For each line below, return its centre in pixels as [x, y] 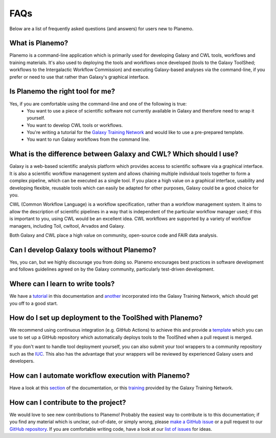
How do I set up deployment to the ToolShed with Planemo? [106, 318]
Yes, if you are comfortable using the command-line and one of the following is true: [98, 104]
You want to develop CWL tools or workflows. [75, 125]
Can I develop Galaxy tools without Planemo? [83, 250]
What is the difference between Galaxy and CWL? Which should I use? [124, 154]
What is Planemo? [39, 43]
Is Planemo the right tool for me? [62, 91]
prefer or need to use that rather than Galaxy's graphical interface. [79, 77]
